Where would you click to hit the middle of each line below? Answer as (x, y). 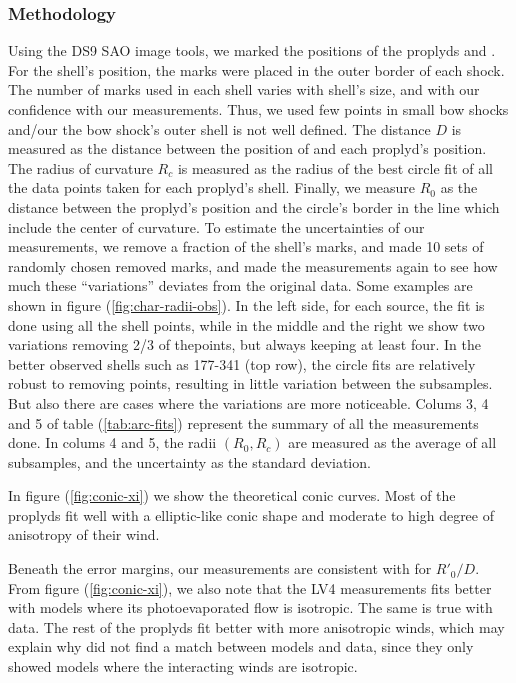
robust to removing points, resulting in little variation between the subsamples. (250, 383)
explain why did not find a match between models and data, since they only (241, 646)
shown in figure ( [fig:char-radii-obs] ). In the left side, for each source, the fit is (246, 304)
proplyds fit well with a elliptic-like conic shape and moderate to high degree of (251, 514)
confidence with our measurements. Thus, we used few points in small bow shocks (258, 109)
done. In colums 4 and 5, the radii (112, 442)
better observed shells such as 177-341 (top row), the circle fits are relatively (242, 363)
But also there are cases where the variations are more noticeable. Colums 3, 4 (248, 402)
